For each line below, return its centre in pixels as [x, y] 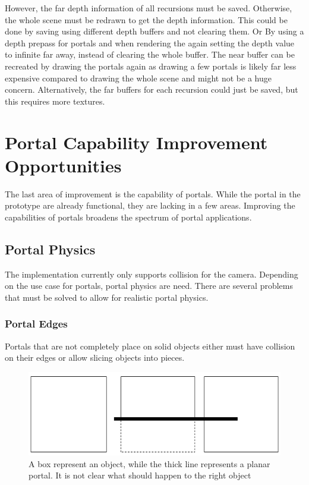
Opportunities [63, 165]
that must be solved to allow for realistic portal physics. [107, 297]
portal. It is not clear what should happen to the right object [140, 475]
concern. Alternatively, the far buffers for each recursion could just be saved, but [152, 89]
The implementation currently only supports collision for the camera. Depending [152, 274]
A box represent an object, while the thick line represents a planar [149, 463]
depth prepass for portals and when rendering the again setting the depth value [150, 42]
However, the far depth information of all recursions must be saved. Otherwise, [149, 8]
